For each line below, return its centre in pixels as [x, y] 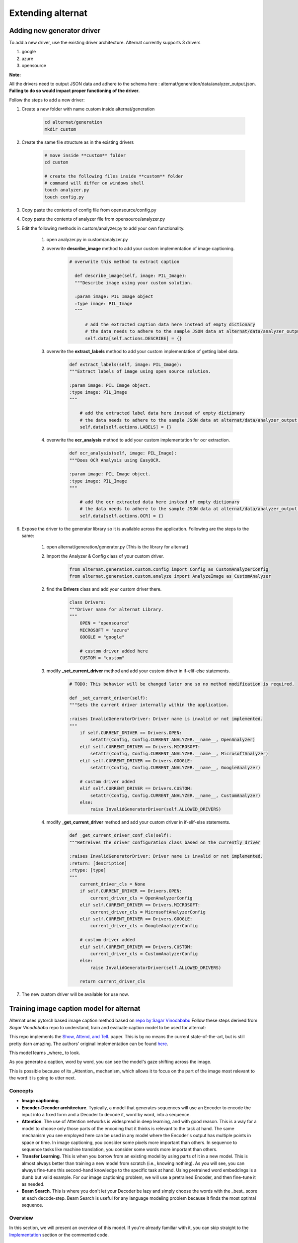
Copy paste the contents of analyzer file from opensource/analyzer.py [93, 219]
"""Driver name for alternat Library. [116, 609]
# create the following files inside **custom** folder [114, 176]
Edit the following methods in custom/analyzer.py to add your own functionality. [103, 228]
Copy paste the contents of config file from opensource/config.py [89, 210]
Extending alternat [48, 13]
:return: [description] [98, 863]
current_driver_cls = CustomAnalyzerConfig [144, 954]
